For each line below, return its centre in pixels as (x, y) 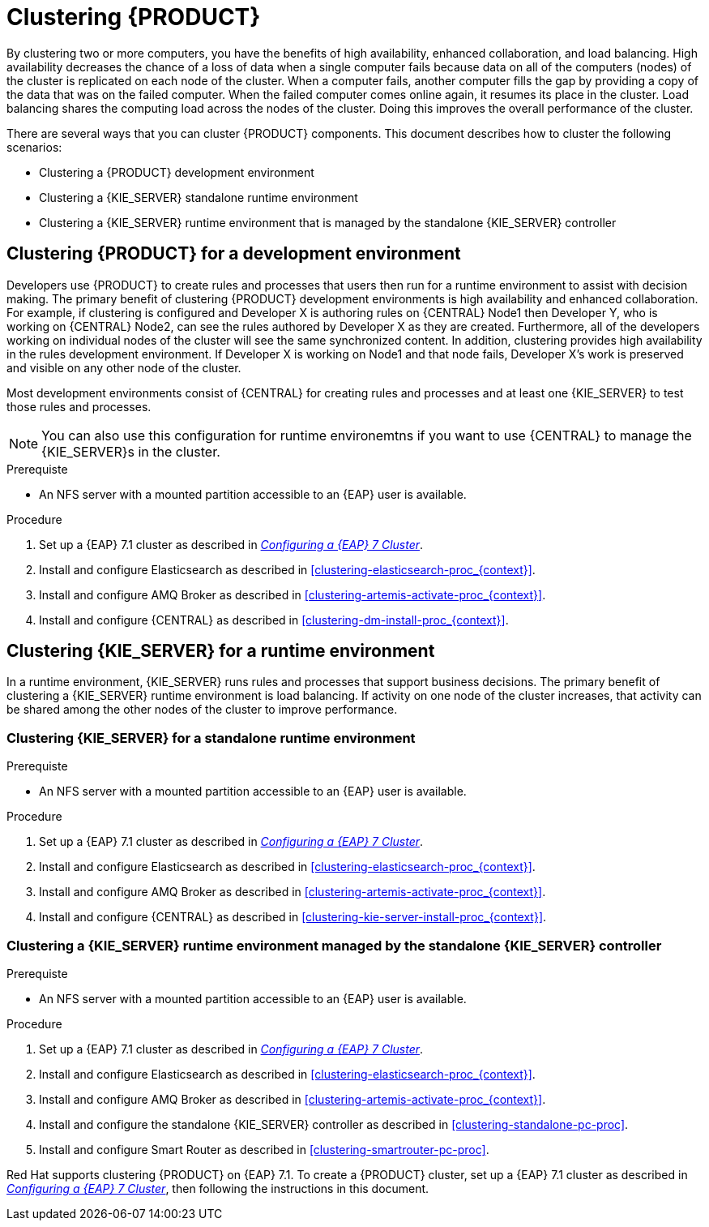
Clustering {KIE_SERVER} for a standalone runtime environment (211, 738)
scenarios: (34, 147)
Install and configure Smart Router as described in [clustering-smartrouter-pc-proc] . (264, 1149)
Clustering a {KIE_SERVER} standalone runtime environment (199, 197)
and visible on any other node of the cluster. (124, 367)
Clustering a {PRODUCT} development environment (177, 172)
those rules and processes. (79, 406)
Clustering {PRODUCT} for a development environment (234, 254)
